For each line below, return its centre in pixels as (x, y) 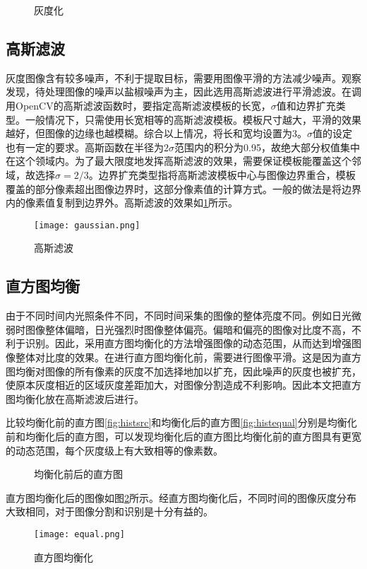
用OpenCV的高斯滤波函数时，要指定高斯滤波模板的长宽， (138, 105)
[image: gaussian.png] (87, 225)
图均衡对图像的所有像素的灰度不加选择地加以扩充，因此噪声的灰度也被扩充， (183, 371)
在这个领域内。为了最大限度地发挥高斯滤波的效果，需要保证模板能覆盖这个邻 (183, 161)
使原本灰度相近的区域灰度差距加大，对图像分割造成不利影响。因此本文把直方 (183, 385)
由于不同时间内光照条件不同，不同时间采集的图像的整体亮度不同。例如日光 (179, 316)
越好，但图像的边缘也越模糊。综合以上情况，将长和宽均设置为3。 (156, 133)
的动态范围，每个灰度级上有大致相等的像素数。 (114, 450)
